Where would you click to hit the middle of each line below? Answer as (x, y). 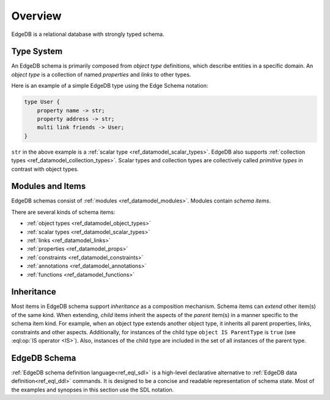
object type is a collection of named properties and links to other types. (101, 74)
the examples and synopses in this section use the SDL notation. (93, 390)
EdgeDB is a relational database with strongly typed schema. (88, 34)
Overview (36, 16)
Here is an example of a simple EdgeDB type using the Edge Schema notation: (110, 86)
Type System (37, 52)
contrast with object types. (45, 169)
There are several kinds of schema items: (63, 212)
